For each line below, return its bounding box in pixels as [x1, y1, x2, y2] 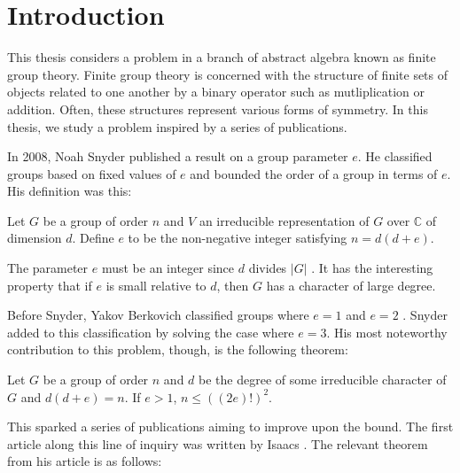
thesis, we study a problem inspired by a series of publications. [7, 117, 347, 136]
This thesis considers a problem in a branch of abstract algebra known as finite [7, 48, 436, 66]
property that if [7, 275, 92, 294]
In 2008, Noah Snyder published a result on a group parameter [7, 147, 348, 166]
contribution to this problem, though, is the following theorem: [7, 340, 348, 359]
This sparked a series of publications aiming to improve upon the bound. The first [7, 417, 454, 436]
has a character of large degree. [266, 275, 436, 294]
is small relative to [105, 275, 207, 294]
